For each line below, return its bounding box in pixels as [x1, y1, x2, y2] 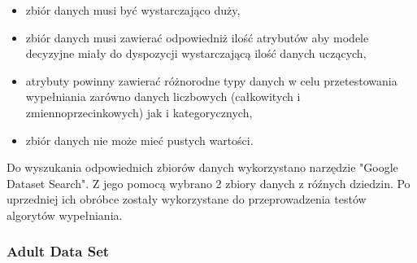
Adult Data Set [7, 241, 110, 261]
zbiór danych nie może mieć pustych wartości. [25, 131, 254, 148]
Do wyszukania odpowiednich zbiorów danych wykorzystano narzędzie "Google [7, 159, 398, 176]
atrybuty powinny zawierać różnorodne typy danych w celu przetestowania [25, 72, 397, 89]
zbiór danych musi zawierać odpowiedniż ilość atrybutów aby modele [25, 28, 369, 46]
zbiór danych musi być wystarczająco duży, [25, 2, 241, 18]
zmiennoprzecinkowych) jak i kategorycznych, [25, 103, 253, 121]
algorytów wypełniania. [7, 206, 123, 223]
